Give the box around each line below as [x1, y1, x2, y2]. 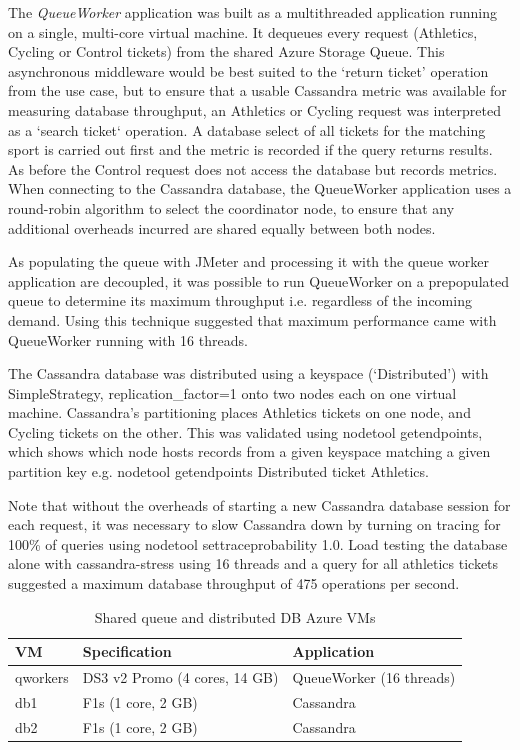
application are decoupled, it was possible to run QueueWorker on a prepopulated [8, 270, 509, 291]
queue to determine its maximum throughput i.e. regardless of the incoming [8, 290, 472, 311]
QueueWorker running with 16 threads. [8, 329, 248, 350]
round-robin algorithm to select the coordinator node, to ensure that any [8, 197, 455, 218]
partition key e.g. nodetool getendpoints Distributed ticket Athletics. [8, 461, 429, 482]
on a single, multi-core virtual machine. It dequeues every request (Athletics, [8, 21, 478, 42]
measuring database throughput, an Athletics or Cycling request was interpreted [8, 99, 501, 120]
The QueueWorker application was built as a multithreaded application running [8, 2, 497, 22]
